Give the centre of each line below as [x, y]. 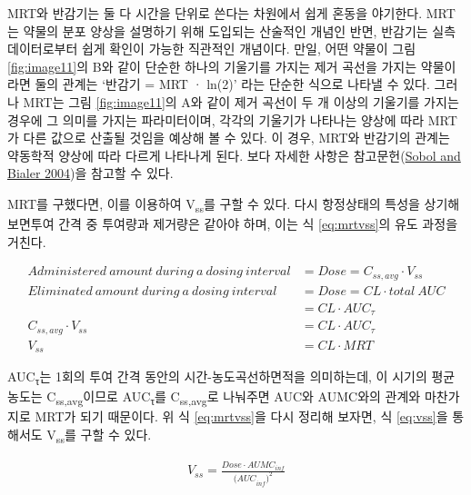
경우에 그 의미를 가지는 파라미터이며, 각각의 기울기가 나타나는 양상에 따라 [216, 119]
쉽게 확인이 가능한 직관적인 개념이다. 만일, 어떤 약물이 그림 [249, 49]
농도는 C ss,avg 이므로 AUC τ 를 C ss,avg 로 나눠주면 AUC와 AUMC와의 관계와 [214, 398]
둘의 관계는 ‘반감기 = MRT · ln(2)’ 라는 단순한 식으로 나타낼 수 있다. [232, 84]
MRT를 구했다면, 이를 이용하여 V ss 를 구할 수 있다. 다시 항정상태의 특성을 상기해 [234, 204]
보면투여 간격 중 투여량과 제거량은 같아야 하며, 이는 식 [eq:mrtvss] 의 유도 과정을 [233, 224]
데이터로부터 [43, 49]
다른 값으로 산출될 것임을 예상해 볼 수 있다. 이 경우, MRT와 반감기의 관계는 [236, 138]
